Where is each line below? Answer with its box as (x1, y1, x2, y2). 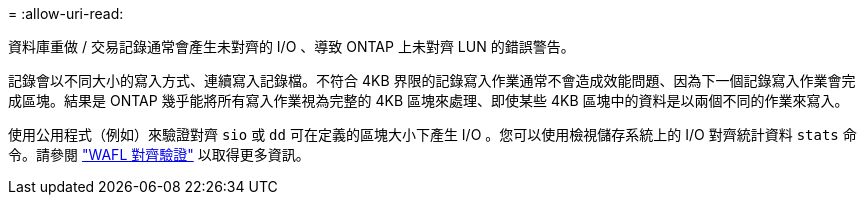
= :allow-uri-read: (8, 5, 124, 22)
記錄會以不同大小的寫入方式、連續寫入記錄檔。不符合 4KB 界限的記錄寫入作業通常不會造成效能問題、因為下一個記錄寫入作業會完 (8, 72, 856, 89)
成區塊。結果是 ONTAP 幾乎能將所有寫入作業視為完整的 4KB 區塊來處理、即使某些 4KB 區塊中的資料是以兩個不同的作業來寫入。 (8, 92, 849, 109)
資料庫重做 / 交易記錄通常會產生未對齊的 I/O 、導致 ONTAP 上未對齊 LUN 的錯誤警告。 (8, 38, 575, 55)
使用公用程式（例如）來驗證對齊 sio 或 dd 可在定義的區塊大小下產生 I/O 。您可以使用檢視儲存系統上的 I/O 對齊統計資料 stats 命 (8, 126, 857, 143)
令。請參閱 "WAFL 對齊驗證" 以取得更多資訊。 (8, 146, 310, 163)
